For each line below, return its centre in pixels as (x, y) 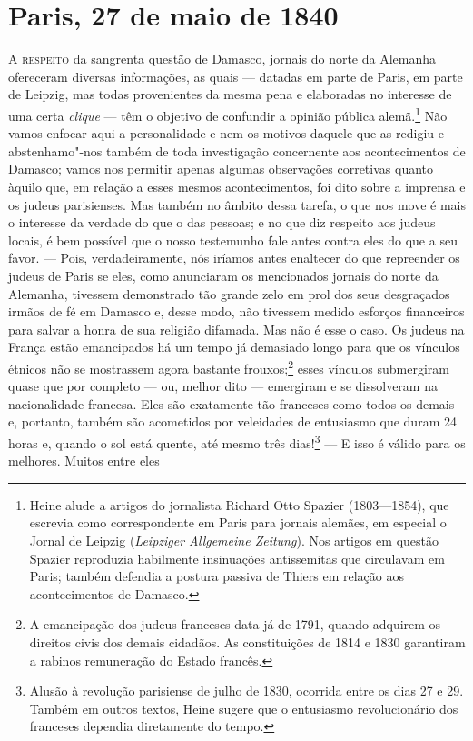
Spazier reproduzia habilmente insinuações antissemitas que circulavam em (237, 558)
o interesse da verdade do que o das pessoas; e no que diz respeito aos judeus (222, 222)
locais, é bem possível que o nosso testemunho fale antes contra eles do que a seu (233, 240)
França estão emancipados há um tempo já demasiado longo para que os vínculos (234, 347)
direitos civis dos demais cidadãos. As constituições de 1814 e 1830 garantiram (247, 641)
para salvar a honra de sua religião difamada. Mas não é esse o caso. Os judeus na (236, 329)
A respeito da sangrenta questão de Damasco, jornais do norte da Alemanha (222, 59)
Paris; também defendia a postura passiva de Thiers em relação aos (217, 576)
